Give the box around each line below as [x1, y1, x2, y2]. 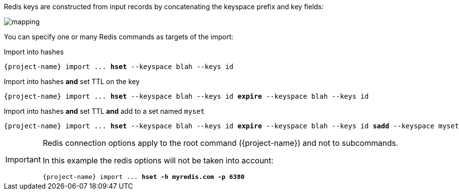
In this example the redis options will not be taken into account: [42, 156, 274, 165]
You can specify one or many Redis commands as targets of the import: [4, 33, 233, 41]
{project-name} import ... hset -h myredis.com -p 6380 [42, 173, 245, 180]
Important [5, 154, 41, 164]
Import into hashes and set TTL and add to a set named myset [4, 107, 205, 115]
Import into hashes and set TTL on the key [4, 77, 140, 86]
